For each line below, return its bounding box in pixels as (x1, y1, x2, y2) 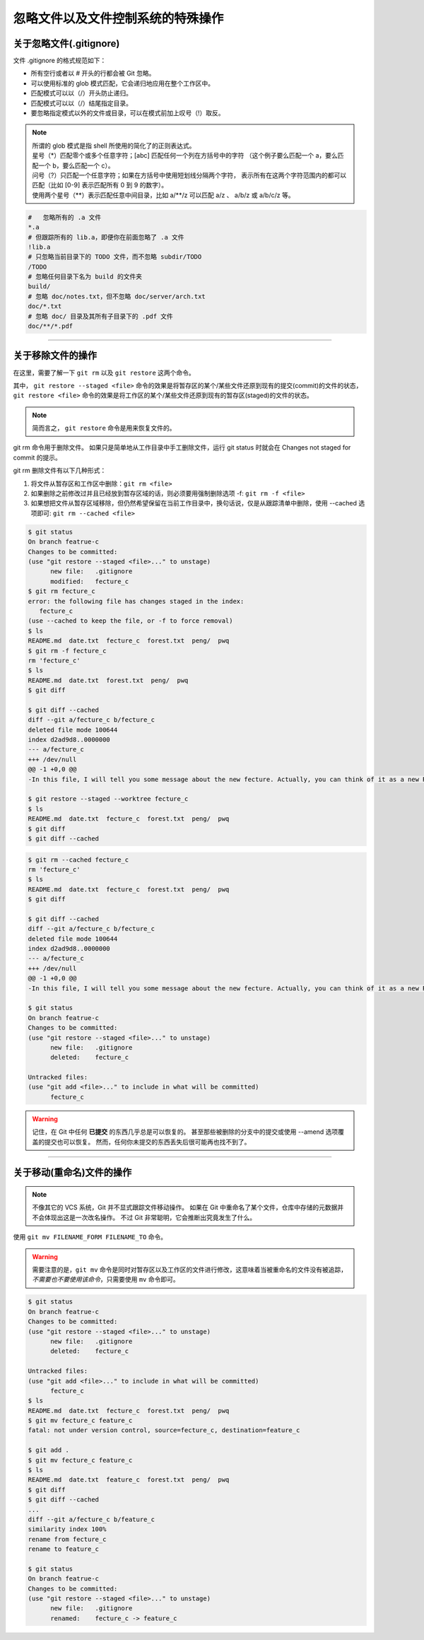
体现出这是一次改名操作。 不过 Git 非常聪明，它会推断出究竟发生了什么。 (44, 1213, 257, 1222)
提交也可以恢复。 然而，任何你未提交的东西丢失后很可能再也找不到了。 (44, 1137, 251, 1146)
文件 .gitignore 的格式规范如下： (13, 57, 107, 65)
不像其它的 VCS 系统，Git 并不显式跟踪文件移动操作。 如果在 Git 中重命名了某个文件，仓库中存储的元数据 (32, 1203, 338, 1212)
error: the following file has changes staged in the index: (28, 597, 245, 605)
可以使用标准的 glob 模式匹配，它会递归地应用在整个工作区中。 (30, 78, 215, 88)
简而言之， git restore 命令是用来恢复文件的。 (32, 424, 176, 433)
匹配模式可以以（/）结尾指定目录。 (30, 99, 133, 107)
